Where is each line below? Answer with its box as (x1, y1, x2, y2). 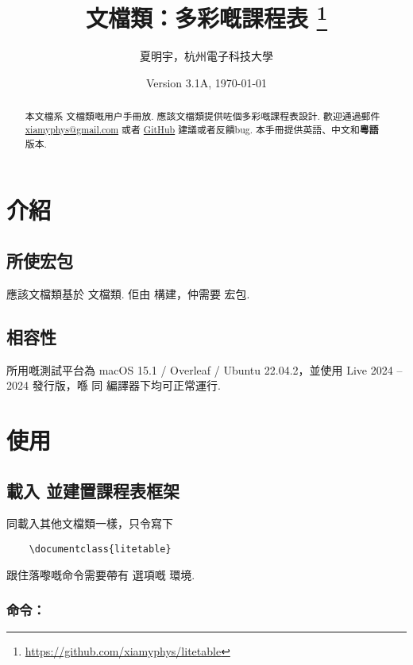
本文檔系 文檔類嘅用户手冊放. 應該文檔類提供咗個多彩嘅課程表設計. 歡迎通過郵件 (25, 110, 380, 123)
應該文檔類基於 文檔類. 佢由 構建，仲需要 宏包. (6, 285, 250, 302)
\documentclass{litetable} (29, 543, 172, 555)
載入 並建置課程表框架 (6, 478, 180, 502)
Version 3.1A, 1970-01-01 (145, 75, 268, 91)
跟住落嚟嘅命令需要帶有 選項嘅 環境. (6, 566, 195, 582)
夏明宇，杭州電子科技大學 (140, 48, 273, 64)
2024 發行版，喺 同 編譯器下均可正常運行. (6, 377, 221, 394)
